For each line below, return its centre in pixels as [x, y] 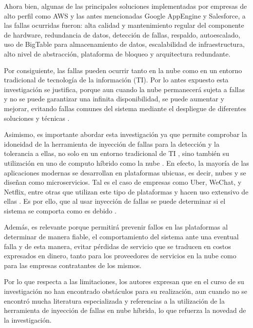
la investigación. [28, 319]
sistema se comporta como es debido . [60, 210]
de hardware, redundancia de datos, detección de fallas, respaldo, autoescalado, [122, 34]
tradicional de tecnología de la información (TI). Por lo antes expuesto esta [116, 80]
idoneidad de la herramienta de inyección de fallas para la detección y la [112, 144]
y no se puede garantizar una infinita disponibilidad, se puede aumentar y [114, 99]
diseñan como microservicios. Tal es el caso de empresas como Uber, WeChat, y [123, 182]
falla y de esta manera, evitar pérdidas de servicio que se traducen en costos [117, 246]
